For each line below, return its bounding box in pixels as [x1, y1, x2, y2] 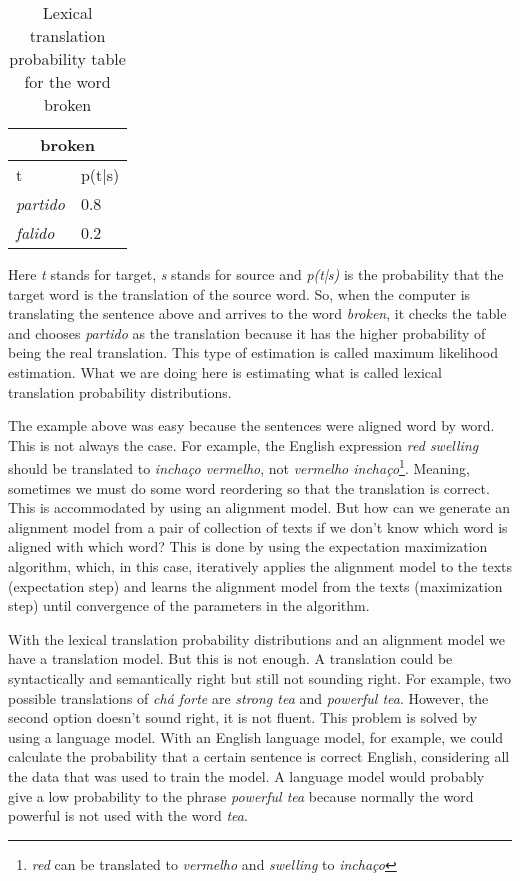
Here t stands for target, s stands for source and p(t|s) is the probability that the [8, 264, 504, 284]
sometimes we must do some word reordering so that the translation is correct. [8, 477, 490, 498]
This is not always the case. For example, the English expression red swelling [8, 434, 479, 455]
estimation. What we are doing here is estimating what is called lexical [8, 361, 442, 382]
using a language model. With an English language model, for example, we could [8, 726, 504, 747]
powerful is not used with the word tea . [8, 805, 248, 826]
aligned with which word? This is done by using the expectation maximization [8, 536, 488, 557]
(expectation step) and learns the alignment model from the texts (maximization [8, 575, 503, 596]
